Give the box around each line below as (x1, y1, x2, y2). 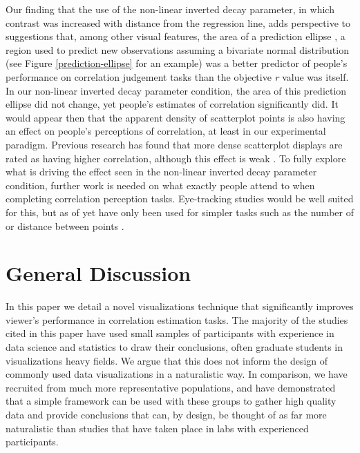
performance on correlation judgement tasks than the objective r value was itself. (6, 69, 349, 84)
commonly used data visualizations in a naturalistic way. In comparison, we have (6, 367, 348, 381)
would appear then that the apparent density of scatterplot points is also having (6, 110, 345, 124)
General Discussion (6, 259, 191, 287)
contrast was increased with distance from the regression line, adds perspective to (6, 15, 350, 30)
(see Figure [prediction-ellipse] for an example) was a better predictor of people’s (6, 56, 348, 70)
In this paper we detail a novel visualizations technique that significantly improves (6, 299, 354, 314)
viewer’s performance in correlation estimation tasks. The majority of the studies (6, 312, 348, 327)
